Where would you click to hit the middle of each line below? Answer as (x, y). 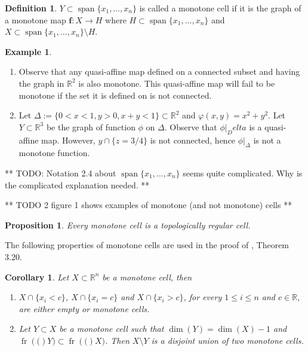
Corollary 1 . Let (37, 277)
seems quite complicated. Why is (243, 173)
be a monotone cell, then (147, 277)
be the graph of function (91, 126)
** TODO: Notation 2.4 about (61, 173)
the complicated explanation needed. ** (77, 184)
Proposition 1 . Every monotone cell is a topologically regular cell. (128, 225)
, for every (203, 297)
